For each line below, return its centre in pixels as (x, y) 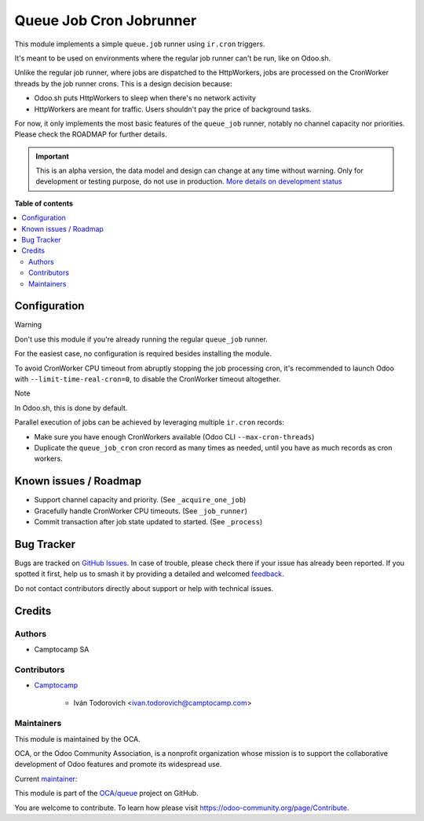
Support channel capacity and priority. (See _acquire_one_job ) (140, 500)
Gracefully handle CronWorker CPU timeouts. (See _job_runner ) (141, 511)
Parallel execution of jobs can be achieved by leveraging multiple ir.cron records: (149, 422)
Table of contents (44, 203)
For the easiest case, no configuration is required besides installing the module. (143, 354)
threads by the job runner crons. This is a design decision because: (123, 83)
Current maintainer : (46, 779)
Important (53, 156)
